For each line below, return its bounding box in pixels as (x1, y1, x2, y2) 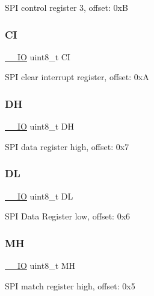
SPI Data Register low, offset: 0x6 (5, 210, 131, 222)
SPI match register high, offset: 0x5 (5, 279, 135, 292)
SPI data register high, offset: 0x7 (5, 140, 129, 153)
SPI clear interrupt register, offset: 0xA (5, 71, 149, 83)
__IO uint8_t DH (5, 120, 74, 133)
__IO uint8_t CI (5, 50, 70, 63)
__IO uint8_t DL (5, 189, 73, 202)
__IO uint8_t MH (5, 259, 76, 272)
